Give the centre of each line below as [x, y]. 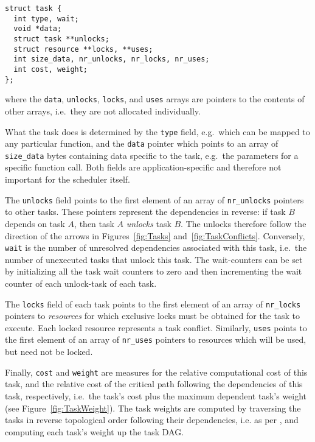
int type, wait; [46, 19]
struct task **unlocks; [61, 39]
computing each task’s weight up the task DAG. [95, 431]
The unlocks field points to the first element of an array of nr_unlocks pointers [154, 199]
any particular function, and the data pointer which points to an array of [142, 143]
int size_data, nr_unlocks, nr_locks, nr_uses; [112, 59]
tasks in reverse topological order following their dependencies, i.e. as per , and [152, 420]
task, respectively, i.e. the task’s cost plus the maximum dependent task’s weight [156, 395]
